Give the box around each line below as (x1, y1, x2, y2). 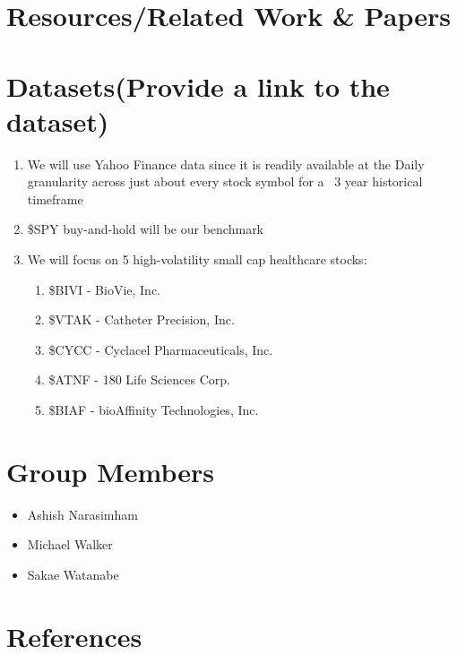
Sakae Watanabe (27, 565, 119, 583)
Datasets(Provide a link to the (6, 67, 390, 104)
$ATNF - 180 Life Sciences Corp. (48, 370, 230, 389)
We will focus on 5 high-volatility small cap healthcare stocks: (27, 250, 367, 269)
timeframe (27, 189, 83, 208)
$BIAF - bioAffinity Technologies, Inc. (48, 401, 259, 419)
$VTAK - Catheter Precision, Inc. (48, 310, 235, 329)
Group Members (6, 452, 214, 489)
